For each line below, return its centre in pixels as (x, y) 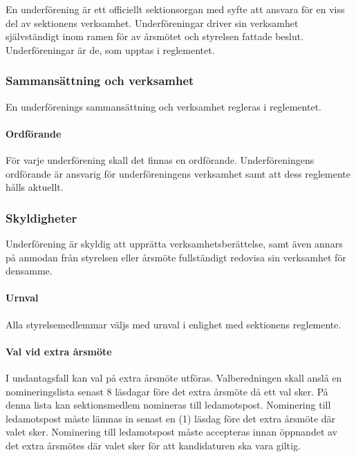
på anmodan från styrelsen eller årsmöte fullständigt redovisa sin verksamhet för (176, 257)
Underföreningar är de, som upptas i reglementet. (110, 49)
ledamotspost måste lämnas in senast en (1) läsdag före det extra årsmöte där (171, 418)
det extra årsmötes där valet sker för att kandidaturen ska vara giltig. (153, 445)
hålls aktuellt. (35, 187)
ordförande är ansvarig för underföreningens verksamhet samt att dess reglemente (178, 173)
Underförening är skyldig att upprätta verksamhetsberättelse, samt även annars (174, 243)
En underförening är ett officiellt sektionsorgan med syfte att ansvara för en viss (175, 9)
